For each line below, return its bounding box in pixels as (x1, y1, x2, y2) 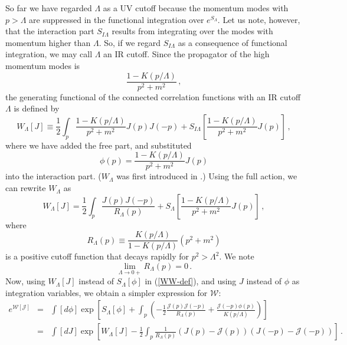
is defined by (14, 102, 60, 114)
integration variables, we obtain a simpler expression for (5, 286, 208, 298)
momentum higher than (5, 36, 91, 48)
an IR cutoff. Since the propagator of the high (103, 48, 270, 60)
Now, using (5, 275, 45, 287)
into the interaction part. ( (5, 170, 102, 182)
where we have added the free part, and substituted (5, 139, 192, 151)
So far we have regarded (5, 2, 92, 14)
